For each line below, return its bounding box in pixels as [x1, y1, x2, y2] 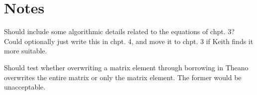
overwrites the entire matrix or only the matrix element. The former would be [4, 72, 242, 82]
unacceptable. [4, 82, 46, 92]
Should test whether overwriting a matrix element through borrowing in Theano [4, 62, 249, 72]
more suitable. [4, 46, 47, 56]
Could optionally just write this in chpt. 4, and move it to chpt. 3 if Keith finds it [4, 36, 254, 46]
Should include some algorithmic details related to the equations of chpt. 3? [4, 26, 235, 37]
